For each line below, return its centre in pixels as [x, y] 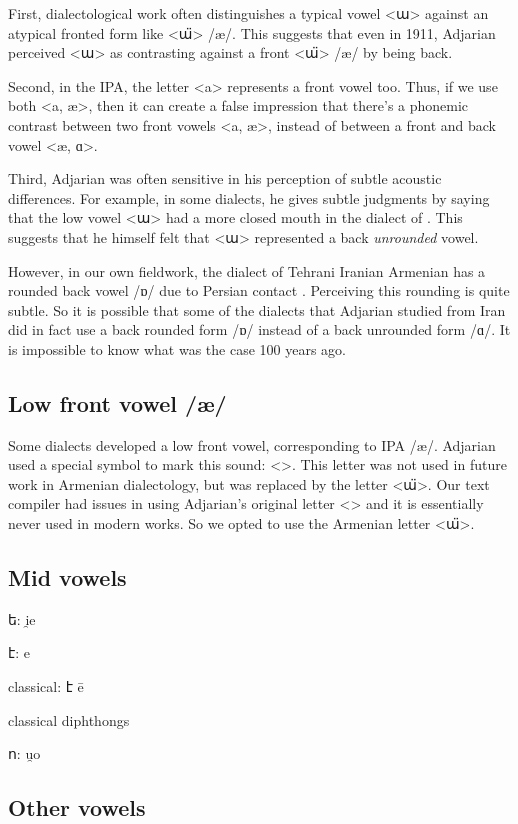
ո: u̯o [24, 753]
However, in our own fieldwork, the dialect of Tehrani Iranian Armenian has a [247, 270]
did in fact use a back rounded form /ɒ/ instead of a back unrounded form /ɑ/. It [259, 329]
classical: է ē [46, 686]
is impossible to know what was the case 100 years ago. [177, 348]
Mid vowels [67, 577]
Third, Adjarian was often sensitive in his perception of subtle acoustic [225, 178]
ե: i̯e [22, 618]
